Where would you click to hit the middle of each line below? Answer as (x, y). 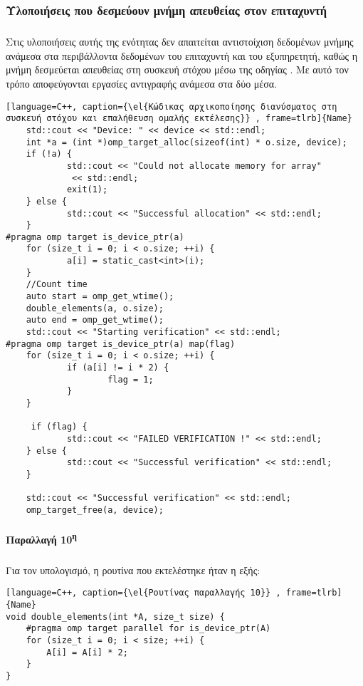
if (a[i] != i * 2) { (118, 368)
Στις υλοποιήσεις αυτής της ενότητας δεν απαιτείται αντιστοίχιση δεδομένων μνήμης (180, 42)
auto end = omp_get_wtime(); (95, 320)
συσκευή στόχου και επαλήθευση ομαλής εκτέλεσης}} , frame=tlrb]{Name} (179, 119)
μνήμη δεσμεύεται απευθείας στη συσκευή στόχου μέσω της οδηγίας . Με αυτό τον (177, 69)
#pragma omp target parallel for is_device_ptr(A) (148, 629)
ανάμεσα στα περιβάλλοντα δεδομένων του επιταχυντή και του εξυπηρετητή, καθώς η (182, 55)
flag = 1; (131, 379)
